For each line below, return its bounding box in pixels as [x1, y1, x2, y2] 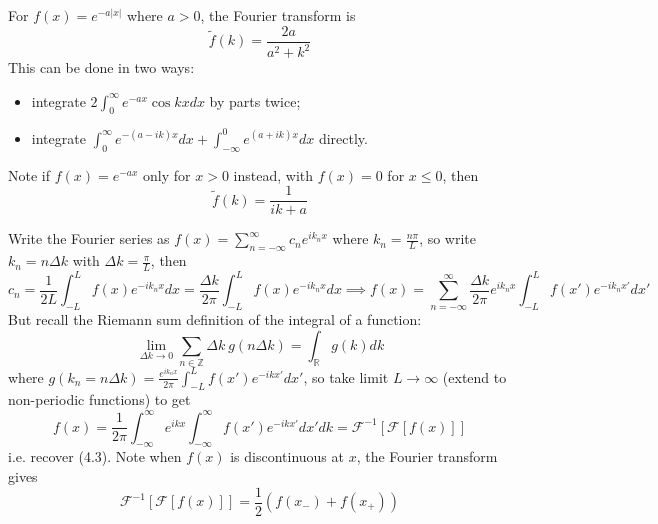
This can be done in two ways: [8, 57, 195, 77]
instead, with [233, 164, 314, 185]
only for [143, 164, 191, 185]
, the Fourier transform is [200, 5, 356, 25]
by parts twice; [209, 90, 301, 111]
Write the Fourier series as [8, 228, 170, 249]
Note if [8, 164, 50, 185]
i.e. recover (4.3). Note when [8, 446, 182, 467]
